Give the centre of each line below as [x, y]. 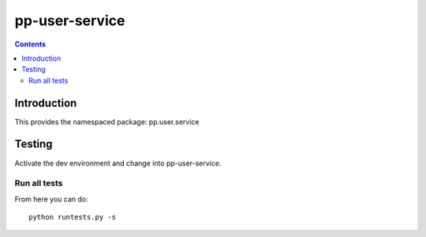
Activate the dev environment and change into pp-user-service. [118, 163]
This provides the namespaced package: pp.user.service [107, 121]
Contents [30, 44]
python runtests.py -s [73, 217]
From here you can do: [51, 199]
